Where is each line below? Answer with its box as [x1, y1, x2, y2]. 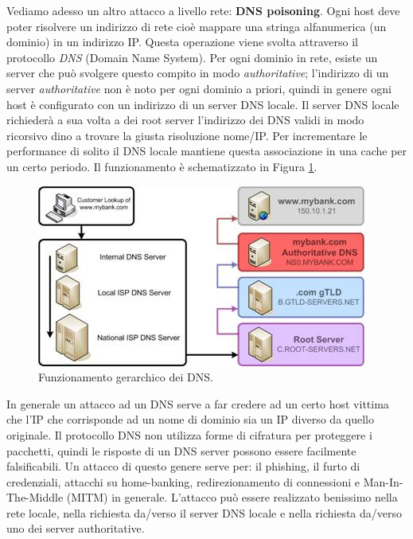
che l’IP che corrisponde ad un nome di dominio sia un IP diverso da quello [6, 411, 374, 428]
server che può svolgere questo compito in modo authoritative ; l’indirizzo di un [6, 64, 389, 81]
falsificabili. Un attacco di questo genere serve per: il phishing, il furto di [6, 458, 360, 475]
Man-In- [363, 473, 403, 490]
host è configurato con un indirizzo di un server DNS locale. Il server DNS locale [6, 96, 399, 112]
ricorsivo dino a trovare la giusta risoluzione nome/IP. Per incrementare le [6, 127, 368, 143]
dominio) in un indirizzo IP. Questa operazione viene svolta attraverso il [6, 33, 358, 50]
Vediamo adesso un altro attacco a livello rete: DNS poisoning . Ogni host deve [6, 2, 400, 18]
